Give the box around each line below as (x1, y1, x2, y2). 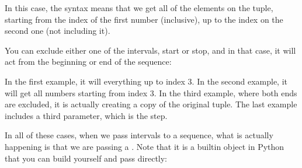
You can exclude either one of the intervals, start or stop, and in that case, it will (5, 44, 296, 56)
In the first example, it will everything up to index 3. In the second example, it (5, 75, 288, 87)
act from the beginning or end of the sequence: (5, 55, 172, 68)
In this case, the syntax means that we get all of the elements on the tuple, (5, 2, 273, 13)
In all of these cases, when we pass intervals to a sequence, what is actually (5, 129, 273, 141)
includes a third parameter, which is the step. (5, 109, 168, 121)
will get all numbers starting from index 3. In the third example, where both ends (5, 86, 297, 99)
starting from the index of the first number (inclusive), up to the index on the (5, 13, 283, 25)
